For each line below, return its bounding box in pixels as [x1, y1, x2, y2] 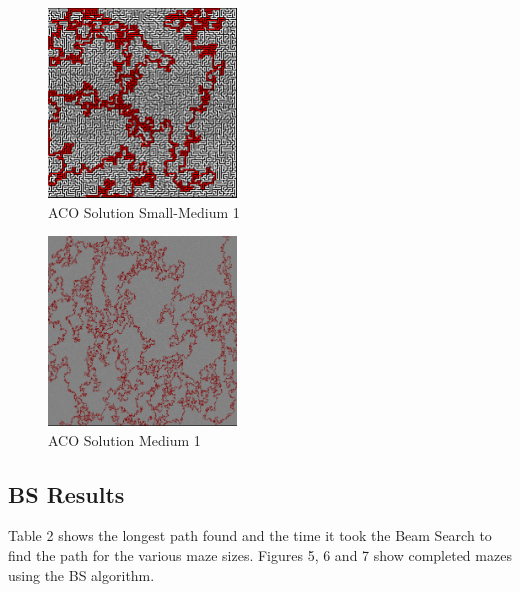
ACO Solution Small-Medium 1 [48, 201, 240, 222]
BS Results [8, 478, 125, 509]
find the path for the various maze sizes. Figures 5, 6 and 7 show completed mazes [8, 544, 512, 565]
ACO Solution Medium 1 [48, 429, 201, 450]
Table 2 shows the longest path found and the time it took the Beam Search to [8, 525, 492, 546]
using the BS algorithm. [8, 564, 155, 585]
